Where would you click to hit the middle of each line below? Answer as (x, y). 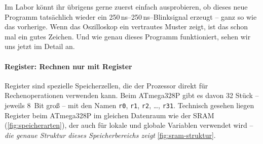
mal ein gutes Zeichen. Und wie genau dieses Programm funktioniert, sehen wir (128, 36)
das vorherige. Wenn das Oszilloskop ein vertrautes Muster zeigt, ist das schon (126, 27)
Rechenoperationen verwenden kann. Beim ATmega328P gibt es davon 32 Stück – (132, 95)
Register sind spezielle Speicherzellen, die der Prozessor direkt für (106, 85)
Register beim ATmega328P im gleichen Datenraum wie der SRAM (109, 115)
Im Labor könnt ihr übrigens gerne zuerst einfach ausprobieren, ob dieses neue (126, 7)
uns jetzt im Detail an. (40, 46)
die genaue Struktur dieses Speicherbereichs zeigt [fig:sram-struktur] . (110, 135)
